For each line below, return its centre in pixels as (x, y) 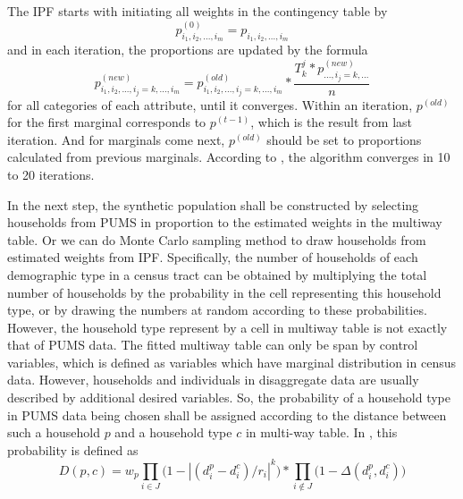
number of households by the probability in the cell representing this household (224, 292)
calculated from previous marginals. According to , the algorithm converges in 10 (229, 157)
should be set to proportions (344, 139)
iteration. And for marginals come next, (116, 139)
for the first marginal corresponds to (107, 122)
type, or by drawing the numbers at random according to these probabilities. (217, 310)
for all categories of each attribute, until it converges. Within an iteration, (210, 104)
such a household (54, 432)
